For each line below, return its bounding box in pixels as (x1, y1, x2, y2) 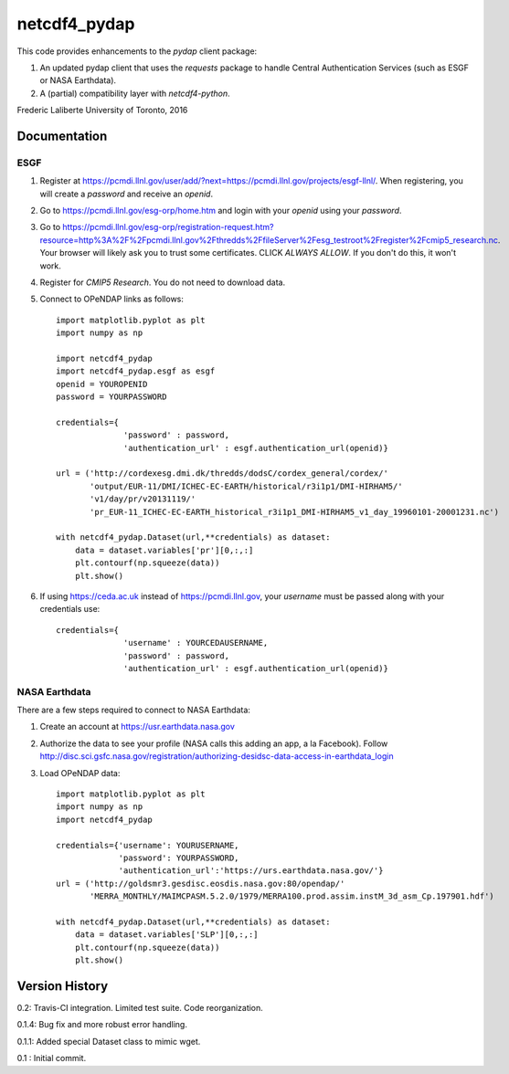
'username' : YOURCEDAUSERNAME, (123, 637, 269, 648)
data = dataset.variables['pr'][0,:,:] (74, 544, 254, 555)
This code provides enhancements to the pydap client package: (16, 46, 258, 57)
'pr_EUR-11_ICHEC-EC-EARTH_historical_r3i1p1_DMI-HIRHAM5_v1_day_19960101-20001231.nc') (90, 507, 500, 517)
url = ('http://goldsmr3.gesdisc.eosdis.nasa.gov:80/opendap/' (56, 878, 345, 889)
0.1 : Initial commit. (16, 1053, 87, 1064)
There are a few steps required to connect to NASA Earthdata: (16, 704, 251, 716)
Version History (16, 978, 109, 994)
